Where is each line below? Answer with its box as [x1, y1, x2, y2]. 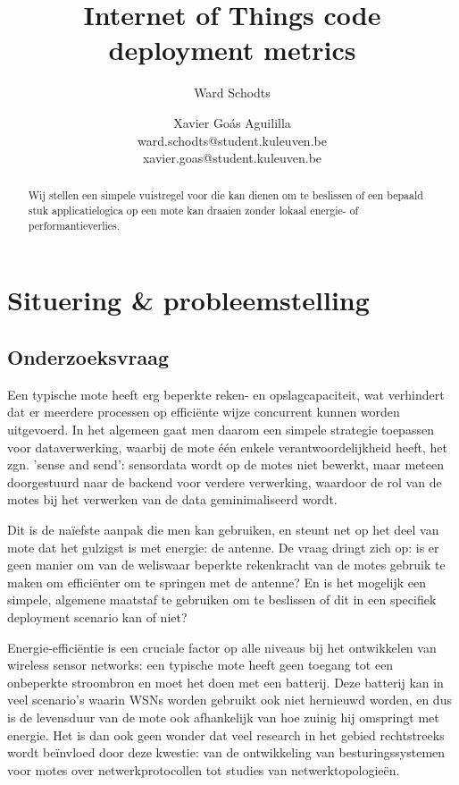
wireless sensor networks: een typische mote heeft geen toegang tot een [7, 655, 394, 674]
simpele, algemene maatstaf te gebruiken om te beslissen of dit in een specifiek [7, 590, 437, 609]
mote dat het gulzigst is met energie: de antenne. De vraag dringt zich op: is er [7, 537, 439, 556]
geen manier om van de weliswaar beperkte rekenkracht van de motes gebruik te [7, 555, 446, 574]
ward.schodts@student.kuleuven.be [138, 131, 327, 149]
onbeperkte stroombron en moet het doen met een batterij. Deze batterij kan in [7, 672, 444, 691]
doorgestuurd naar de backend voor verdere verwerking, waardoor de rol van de [7, 472, 442, 491]
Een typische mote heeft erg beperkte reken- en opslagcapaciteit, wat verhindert [7, 384, 445, 403]
